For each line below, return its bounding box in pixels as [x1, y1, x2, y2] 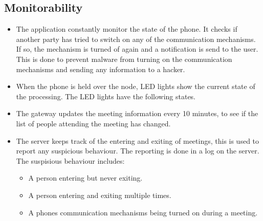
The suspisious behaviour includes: [16, 155, 125, 166]
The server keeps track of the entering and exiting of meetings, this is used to [16, 135, 259, 146]
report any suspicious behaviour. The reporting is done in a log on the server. [16, 145, 259, 156]
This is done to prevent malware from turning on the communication [16, 53, 232, 64]
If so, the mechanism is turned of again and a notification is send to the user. [16, 43, 258, 54]
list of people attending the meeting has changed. [16, 118, 171, 128]
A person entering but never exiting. [28, 172, 143, 183]
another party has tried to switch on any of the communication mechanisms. [16, 33, 256, 44]
